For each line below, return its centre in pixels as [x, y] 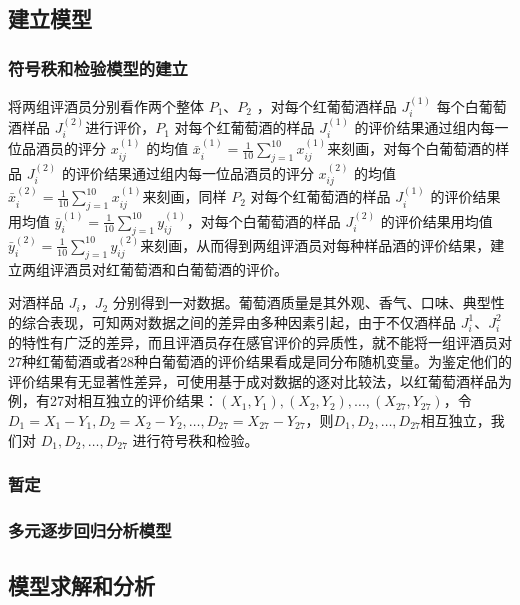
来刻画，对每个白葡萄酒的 [411, 148]
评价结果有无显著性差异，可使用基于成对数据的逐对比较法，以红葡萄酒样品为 [260, 380]
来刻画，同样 [184, 196]
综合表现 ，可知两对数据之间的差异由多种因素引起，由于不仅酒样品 [238, 321]
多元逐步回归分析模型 [90, 529]
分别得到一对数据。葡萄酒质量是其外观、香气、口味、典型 [301, 302]
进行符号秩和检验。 [195, 439]
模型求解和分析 [81, 585]
